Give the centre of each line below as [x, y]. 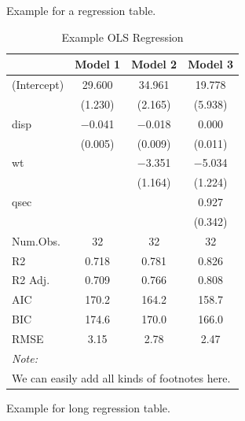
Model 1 [98, 64]
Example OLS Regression [122, 37]
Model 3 [211, 64]
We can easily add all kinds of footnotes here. [121, 377]
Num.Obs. [36, 240]
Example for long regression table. [88, 407]
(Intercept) [38, 85]
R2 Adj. [31, 280]
